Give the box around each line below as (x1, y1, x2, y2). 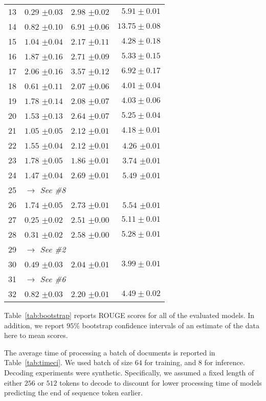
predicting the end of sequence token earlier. (4, 387, 143, 398)
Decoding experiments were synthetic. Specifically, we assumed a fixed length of (4, 367, 254, 377)
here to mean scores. (4, 330, 68, 341)
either (4, 377, 23, 388)
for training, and (144, 357, 196, 368)
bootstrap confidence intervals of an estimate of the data (82, 320, 259, 330)
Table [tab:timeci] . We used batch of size (4, 357, 132, 368)
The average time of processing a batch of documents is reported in (4, 347, 215, 357)
